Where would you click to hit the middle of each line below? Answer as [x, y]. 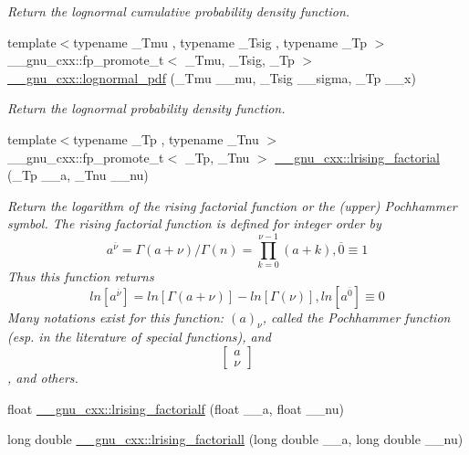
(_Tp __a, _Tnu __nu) [78, 175]
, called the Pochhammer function [356, 317]
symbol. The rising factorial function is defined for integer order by [194, 223]
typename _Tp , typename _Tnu [166, 138]
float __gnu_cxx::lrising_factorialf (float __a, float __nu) [176, 408]
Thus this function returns [81, 276]
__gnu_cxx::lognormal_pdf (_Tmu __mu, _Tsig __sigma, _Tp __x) [212, 77]
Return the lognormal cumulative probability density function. [179, 11]
